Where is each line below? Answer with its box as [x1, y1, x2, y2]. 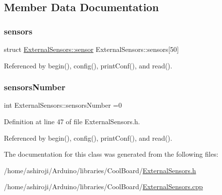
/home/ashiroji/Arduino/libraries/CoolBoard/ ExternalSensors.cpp [4, 181, 203, 192]
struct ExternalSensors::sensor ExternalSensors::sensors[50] [4, 44, 179, 54]
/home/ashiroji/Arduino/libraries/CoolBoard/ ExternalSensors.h [4, 165, 196, 175]
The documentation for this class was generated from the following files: [4, 149, 219, 159]
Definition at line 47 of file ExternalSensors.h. [4, 116, 140, 126]
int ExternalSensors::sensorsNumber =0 [4, 100, 122, 110]
